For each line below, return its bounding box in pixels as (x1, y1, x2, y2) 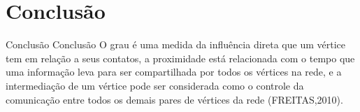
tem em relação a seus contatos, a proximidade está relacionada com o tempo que (6, 50, 355, 65)
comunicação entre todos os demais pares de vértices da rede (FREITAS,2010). (6, 92, 343, 106)
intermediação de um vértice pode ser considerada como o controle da (6, 78, 304, 92)
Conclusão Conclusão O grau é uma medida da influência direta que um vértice (6, 37, 345, 52)
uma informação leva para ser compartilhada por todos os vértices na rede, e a (6, 64, 342, 79)
